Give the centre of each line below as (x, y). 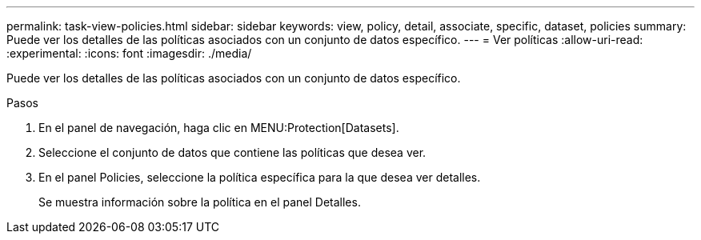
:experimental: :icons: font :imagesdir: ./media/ (129, 53)
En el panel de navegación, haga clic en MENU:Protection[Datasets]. (219, 128)
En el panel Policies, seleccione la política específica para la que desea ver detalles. (260, 177)
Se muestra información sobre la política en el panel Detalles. (200, 202)
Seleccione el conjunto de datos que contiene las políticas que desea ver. (232, 152)
